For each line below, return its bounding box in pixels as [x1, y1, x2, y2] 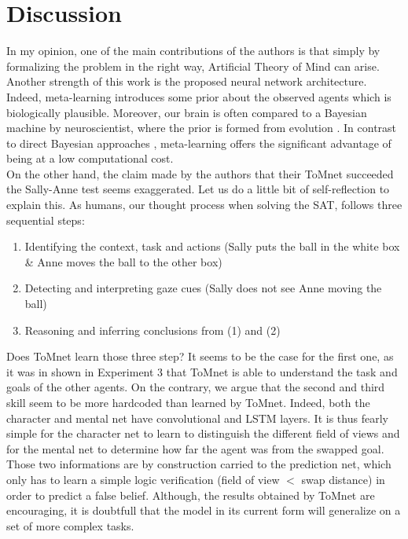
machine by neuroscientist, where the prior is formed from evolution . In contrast [6, 119, 397, 136]
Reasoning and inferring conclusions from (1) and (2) [24, 321, 281, 338]
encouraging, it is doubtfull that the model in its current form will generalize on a [6, 502, 401, 519]
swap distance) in [301, 471, 385, 487]
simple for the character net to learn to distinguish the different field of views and [6, 425, 400, 442]
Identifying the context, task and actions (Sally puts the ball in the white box [24, 238, 400, 255]
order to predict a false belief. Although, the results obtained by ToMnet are [6, 486, 375, 503]
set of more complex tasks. [6, 517, 134, 533]
